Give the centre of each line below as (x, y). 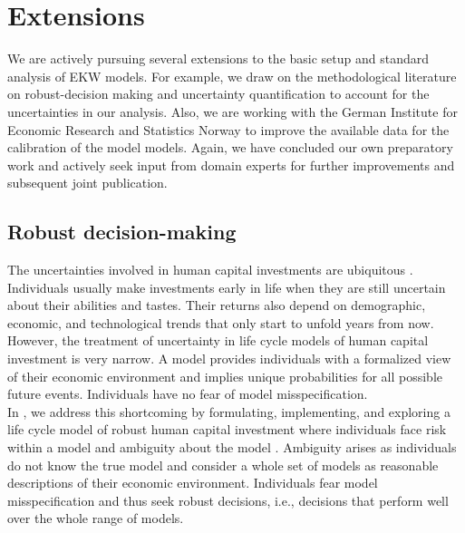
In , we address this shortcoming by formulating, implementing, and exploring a (229, 411)
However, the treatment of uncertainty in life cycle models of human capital (218, 340)
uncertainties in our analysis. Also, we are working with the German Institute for (232, 111)
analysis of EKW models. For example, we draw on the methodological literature (232, 76)
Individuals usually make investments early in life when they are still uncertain (227, 287)
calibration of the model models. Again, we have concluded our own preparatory (230, 147)
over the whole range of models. (96, 518)
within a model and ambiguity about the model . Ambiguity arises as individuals (232, 447)
